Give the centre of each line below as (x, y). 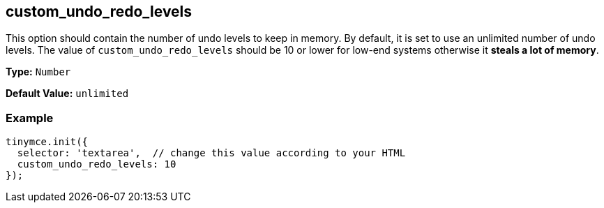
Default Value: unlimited (67, 94)
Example (30, 118)
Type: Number (38, 72)
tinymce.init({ (47, 142)
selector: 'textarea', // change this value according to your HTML (211, 153)
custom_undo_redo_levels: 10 (97, 164)
